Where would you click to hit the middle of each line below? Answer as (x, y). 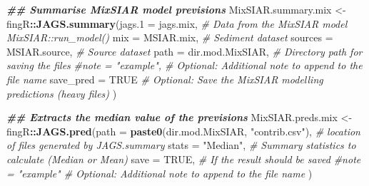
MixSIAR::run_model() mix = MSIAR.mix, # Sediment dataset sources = (170, 37)
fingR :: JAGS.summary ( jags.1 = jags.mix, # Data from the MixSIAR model (177, 23)
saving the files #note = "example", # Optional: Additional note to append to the (184, 65)
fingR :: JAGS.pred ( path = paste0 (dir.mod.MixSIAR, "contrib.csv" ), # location (183, 131)
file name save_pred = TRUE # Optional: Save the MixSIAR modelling (165, 79)
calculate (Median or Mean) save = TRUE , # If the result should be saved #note (184, 159)
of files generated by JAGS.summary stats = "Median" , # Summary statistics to (181, 145)
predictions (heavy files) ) (62, 93)
